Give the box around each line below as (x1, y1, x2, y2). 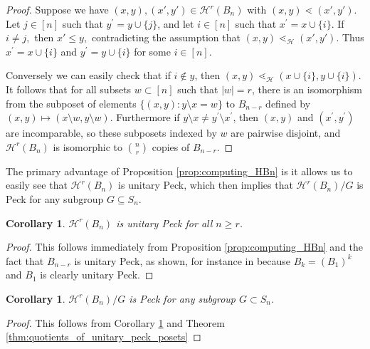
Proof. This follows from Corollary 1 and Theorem (6, 315, 225, 330)
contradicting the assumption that (91, 30, 240, 45)
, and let (157, 16, 194, 31)
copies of (152, 139, 190, 154)
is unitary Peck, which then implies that (118, 177, 293, 192)
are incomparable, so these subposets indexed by (6, 125, 217, 140)
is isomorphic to (53, 139, 122, 154)
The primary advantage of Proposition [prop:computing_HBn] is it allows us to (6, 163, 353, 178)
